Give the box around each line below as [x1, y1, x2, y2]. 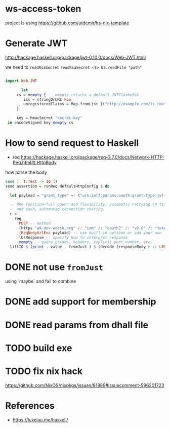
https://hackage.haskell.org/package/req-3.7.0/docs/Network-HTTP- [21, 154, 164, 160]
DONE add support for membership [5, 296, 157, 307]
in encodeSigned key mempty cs [7, 120, 73, 125]
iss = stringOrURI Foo [23, 97, 71, 102]
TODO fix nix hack [5, 365, 82, 377]
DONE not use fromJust [5, 261, 104, 273]
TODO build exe [5, 342, 72, 354]
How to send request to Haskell [5, 137, 139, 149]
